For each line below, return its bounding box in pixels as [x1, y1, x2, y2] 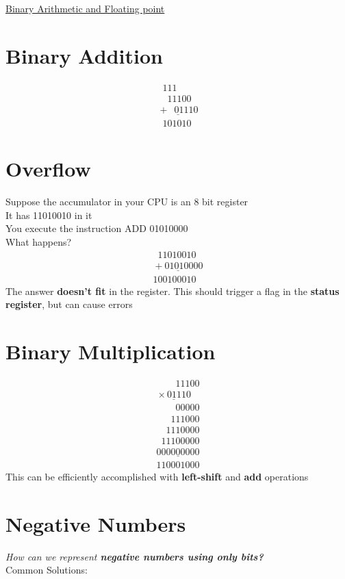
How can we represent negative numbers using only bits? [5, 549, 264, 563]
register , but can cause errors [5, 297, 133, 311]
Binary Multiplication [5, 337, 216, 365]
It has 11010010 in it [5, 207, 92, 222]
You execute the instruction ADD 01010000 [5, 221, 188, 235]
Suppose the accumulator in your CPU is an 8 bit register [5, 194, 248, 209]
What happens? [5, 234, 72, 248]
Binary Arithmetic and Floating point [5, 1, 165, 15]
